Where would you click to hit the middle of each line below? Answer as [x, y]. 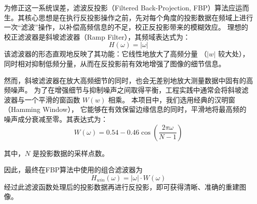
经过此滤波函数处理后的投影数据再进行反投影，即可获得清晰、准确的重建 [122, 186]
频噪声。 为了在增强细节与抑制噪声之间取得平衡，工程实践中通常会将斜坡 [123, 90]
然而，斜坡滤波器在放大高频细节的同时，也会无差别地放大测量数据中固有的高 [128, 80]
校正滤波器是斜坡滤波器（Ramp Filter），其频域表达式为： [97, 36]
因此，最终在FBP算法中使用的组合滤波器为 [73, 170]
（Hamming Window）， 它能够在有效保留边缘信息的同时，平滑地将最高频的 [125, 109]
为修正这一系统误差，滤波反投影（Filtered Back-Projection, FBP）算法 [116, 7]
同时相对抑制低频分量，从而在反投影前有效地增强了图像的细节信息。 [115, 63]
